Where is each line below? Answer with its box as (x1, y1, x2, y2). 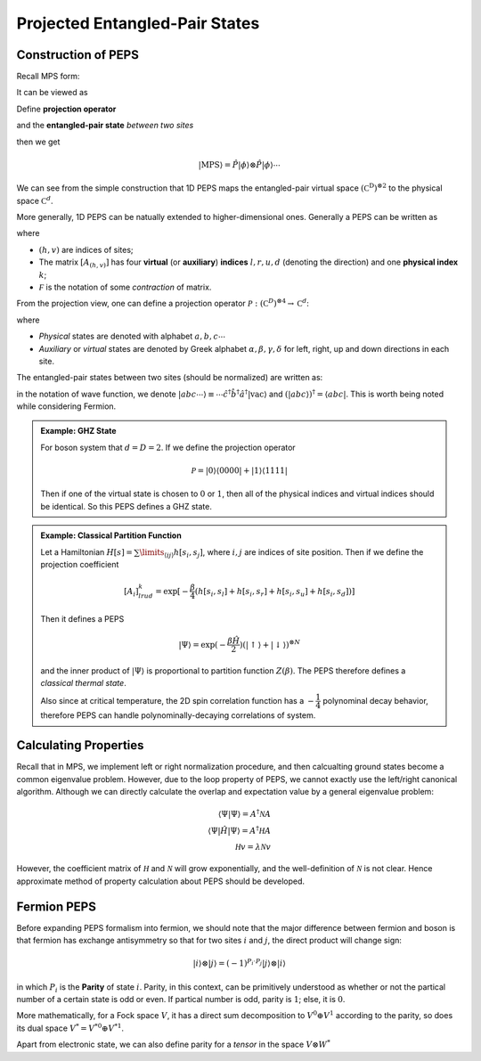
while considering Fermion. (16, 401, 117, 412)
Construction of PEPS (16, 47, 140, 62)
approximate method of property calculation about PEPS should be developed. (16, 876, 306, 886)
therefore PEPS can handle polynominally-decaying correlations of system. (40, 710, 316, 721)
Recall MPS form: (16, 71, 80, 82)
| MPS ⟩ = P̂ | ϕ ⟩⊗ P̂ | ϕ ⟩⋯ (198, 159, 281, 169)
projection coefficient (40, 559, 119, 569)
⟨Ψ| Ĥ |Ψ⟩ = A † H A (208, 824, 272, 836)
